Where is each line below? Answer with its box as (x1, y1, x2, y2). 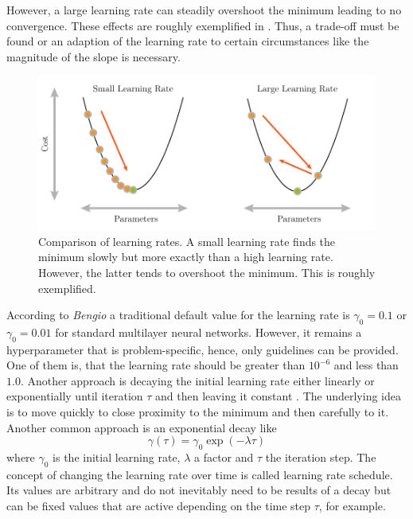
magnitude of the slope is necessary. (6, 48, 181, 64)
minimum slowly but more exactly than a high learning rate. (38, 248, 333, 265)
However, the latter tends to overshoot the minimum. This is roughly (38, 263, 376, 280)
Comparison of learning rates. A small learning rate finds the (38, 232, 336, 249)
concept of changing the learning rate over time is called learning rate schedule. (6, 466, 393, 482)
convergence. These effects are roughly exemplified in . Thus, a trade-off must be (6, 17, 399, 33)
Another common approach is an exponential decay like (6, 419, 277, 435)
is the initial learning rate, (53, 449, 181, 466)
